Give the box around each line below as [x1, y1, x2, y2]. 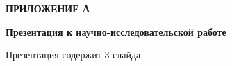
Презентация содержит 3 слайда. [6, 47, 144, 62]
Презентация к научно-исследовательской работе [6, 24, 226, 38]
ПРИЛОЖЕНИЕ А [6, 1, 90, 15]
